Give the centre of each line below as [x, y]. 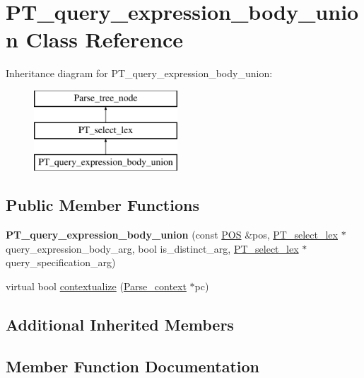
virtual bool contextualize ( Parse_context [96, 286]
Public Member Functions [102, 205]
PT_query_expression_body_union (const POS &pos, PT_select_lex [172, 235]
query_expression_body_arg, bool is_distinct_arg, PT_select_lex [152, 248]
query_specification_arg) [61, 262]
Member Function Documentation [133, 366]
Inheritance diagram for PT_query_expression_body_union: [139, 73]
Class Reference [105, 39]
